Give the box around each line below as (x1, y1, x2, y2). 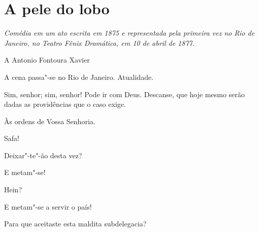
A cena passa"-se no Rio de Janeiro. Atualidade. (4, 71, 154, 82)
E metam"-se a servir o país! (4, 201, 92, 212)
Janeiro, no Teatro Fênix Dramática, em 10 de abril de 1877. (4, 37, 195, 48)
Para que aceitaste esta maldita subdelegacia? (4, 218, 147, 229)
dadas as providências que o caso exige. (4, 99, 126, 109)
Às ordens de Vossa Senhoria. (4, 115, 95, 126)
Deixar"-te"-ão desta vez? (4, 150, 82, 160)
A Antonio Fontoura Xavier (4, 54, 90, 65)
